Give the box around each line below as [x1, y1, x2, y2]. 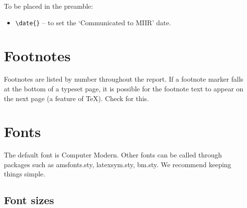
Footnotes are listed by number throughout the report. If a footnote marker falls [4, 74, 244, 84]
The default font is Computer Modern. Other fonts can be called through [4, 150, 222, 160]
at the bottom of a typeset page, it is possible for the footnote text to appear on [4, 83, 244, 93]
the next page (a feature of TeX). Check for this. [4, 93, 149, 103]
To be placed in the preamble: [4, 1, 93, 11]
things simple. [4, 169, 45, 179]
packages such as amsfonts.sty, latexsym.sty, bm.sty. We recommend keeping [4, 159, 231, 169]
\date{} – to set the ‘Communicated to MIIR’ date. [15, 17, 171, 27]
